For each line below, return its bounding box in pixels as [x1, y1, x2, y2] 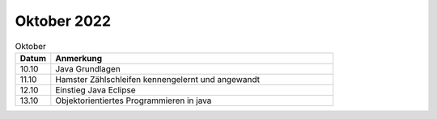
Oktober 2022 [15, 12, 112, 30]
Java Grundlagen [55, 63, 121, 74]
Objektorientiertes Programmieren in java [55, 95, 212, 106]
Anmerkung [55, 52, 103, 64]
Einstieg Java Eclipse [55, 84, 136, 96]
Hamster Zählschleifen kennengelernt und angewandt [55, 73, 261, 84]
